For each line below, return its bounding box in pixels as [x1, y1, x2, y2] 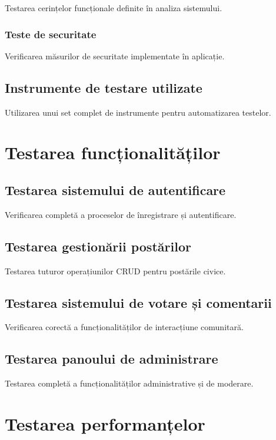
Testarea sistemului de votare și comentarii [5, 293, 272, 311]
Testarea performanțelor [5, 411, 205, 435]
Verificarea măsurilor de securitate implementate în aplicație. [5, 49, 225, 62]
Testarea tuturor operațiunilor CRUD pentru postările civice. [5, 264, 226, 277]
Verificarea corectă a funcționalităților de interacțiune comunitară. [5, 321, 244, 333]
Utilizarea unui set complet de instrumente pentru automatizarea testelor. [5, 106, 271, 118]
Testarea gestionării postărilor [5, 237, 191, 255]
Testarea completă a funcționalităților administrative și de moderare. [5, 377, 254, 389]
